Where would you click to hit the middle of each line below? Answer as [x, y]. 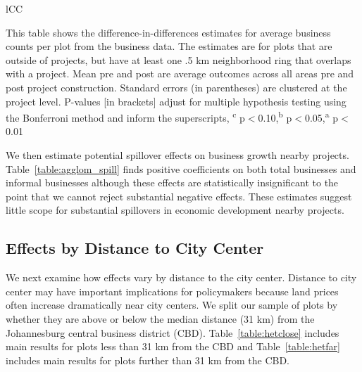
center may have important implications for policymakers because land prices [172, 291]
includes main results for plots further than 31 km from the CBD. [148, 360]
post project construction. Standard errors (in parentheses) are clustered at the [176, 87]
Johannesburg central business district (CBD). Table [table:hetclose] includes [173, 332]
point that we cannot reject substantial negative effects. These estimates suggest [179, 196]
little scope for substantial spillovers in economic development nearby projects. [175, 210]
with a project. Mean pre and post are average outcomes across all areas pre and [180, 73]
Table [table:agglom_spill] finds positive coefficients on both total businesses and [181, 168]
